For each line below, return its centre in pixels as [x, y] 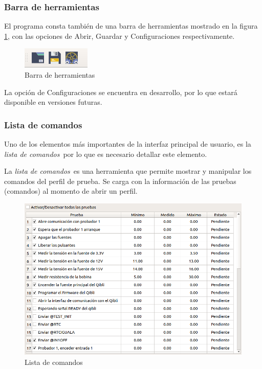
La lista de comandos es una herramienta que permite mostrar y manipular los [128, 171]
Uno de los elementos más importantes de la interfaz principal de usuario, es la [128, 144]
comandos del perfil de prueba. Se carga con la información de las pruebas [120, 181]
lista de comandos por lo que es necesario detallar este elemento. [106, 154]
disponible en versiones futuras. [53, 102]
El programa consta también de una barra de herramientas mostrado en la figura [131, 26]
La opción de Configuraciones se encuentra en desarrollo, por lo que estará [121, 92]
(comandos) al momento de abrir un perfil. [71, 191]
